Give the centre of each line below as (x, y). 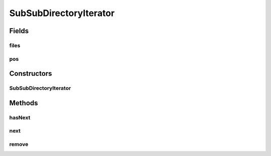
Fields (19, 31)
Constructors (31, 73)
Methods (24, 103)
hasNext (20, 117)
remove (19, 144)
